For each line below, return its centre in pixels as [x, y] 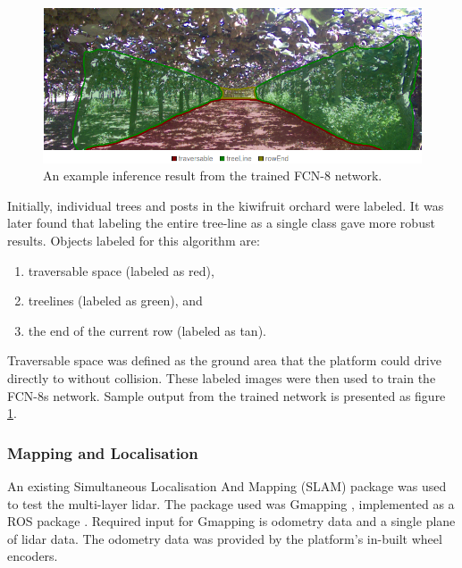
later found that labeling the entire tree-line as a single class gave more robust [221, 223]
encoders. [33, 556]
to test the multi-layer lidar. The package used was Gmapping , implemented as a [231, 503]
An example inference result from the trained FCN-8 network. [213, 175]
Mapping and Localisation [103, 452]
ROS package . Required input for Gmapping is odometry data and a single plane [231, 521]
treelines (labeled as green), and [115, 301]
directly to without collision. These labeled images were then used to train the [222, 377]
